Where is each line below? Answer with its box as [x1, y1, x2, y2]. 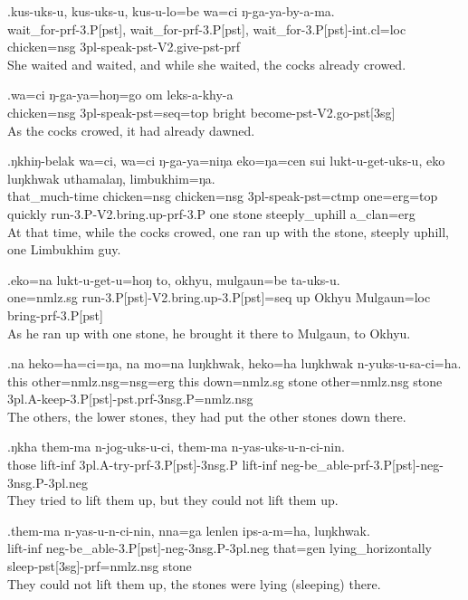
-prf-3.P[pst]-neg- [349, 455, 444, 474]
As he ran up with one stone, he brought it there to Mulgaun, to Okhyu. [7, 323, 411, 342]
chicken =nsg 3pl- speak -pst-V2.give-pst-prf [7, 37, 241, 56]
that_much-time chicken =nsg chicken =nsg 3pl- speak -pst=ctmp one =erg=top [7, 186, 438, 205]
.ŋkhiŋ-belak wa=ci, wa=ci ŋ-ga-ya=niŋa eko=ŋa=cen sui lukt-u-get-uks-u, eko [7, 151, 445, 170]
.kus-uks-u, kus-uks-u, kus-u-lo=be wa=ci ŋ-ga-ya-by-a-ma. [7, 2, 335, 20]
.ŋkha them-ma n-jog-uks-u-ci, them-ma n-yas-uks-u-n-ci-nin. [7, 437, 345, 456]
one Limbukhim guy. [7, 240, 121, 259]
